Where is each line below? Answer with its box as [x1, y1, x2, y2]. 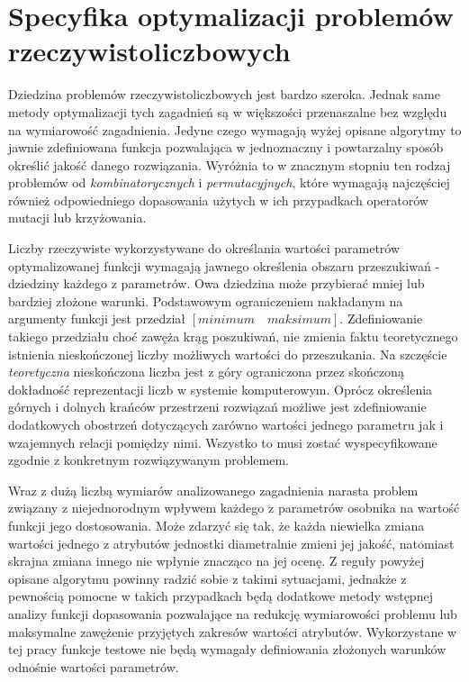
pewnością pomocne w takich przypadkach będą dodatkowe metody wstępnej [8, 587, 433, 605]
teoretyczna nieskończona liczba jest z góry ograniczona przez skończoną [8, 362, 404, 381]
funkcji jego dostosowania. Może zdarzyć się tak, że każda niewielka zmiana [8, 515, 425, 534]
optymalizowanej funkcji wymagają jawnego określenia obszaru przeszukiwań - [8, 256, 440, 275]
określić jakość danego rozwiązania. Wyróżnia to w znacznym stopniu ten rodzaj [8, 155, 451, 174]
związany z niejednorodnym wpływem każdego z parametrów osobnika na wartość [8, 498, 460, 517]
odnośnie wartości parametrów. [8, 657, 179, 676]
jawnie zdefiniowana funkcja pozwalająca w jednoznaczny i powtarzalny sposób [8, 138, 444, 157]
